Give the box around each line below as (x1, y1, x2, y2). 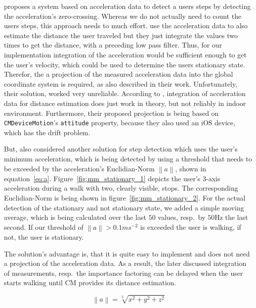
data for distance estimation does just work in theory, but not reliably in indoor (4, 98, 246, 108)
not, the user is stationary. (4, 232, 84, 242)
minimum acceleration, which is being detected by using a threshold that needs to (4, 153, 252, 163)
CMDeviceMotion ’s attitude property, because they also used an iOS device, (4, 117, 235, 128)
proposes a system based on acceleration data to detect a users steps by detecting (4, 1, 251, 11)
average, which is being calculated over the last (4, 212, 146, 222)
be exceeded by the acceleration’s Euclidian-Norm (4, 163, 155, 173)
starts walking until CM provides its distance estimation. (4, 277, 176, 288)
